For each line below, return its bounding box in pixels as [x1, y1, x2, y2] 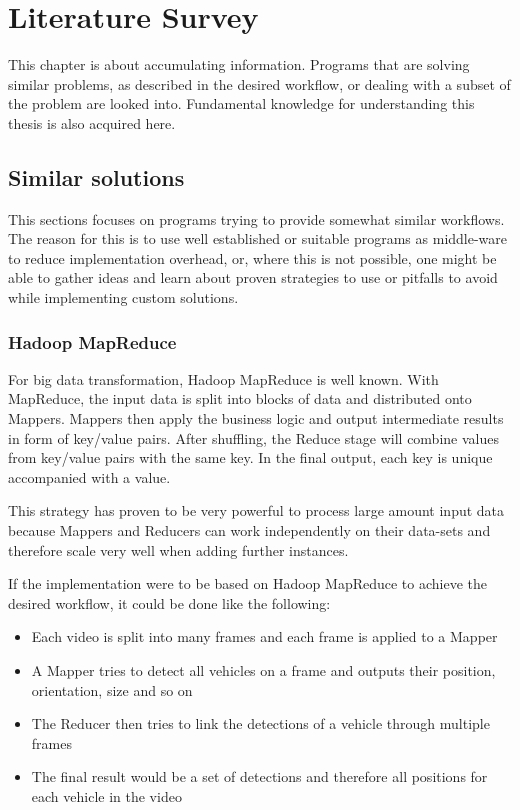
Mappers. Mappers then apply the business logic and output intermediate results [8, 408, 504, 429]
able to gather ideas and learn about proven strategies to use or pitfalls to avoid [8, 267, 498, 288]
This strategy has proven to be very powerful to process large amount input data [8, 500, 505, 521]
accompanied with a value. [8, 466, 171, 487]
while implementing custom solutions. [8, 287, 239, 308]
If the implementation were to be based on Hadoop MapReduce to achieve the [8, 573, 487, 594]
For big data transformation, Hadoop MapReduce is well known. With [8, 368, 439, 389]
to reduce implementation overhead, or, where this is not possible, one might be [8, 247, 497, 268]
